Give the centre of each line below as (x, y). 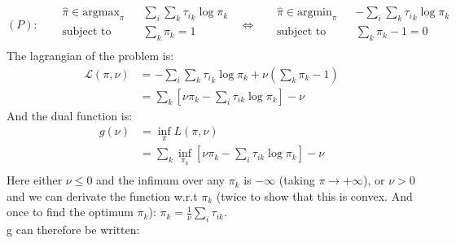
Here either (35, 180)
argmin (314, 13)
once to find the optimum (70, 212)
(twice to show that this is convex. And (314, 195)
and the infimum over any (160, 180)
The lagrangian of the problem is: (90, 55)
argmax (101, 13)
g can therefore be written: (73, 230)
